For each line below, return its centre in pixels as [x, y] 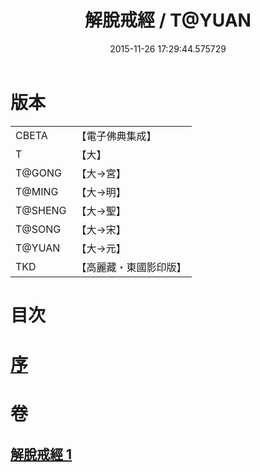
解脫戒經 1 [41, 454]
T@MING [37, 191]
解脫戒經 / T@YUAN [168, 20]
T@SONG [38, 229]
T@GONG [38, 173]
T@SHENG [41, 210]
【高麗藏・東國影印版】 [131, 267]
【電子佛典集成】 [116, 136]
